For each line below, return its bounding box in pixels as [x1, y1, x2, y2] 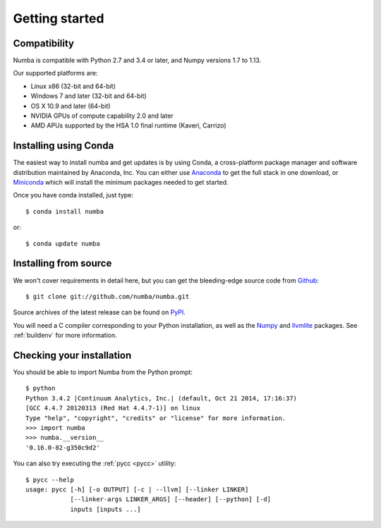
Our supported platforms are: [13, 69, 98, 78]
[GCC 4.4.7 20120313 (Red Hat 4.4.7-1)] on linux [25, 404, 201, 412]
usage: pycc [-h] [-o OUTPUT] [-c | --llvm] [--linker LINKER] [25, 485, 249, 493]
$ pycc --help [25, 476, 74, 484]
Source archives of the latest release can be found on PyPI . [13, 308, 186, 317]
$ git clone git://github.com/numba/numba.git [25, 293, 190, 300]
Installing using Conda [13, 140, 114, 152]
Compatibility [13, 37, 74, 49]
